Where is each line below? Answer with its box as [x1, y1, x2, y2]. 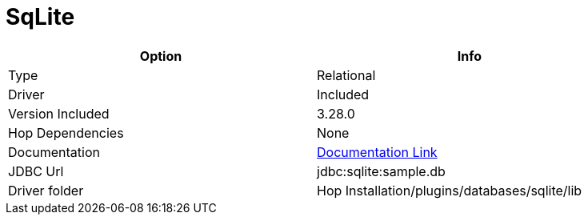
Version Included [8, 105, 110, 122]
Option [139, 47, 182, 64]
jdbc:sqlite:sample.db [317, 163, 446, 179]
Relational [317, 66, 376, 83]
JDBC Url [8, 163, 64, 179]
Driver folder [8, 182, 84, 199]
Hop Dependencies [8, 124, 124, 141]
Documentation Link [317, 143, 438, 160]
